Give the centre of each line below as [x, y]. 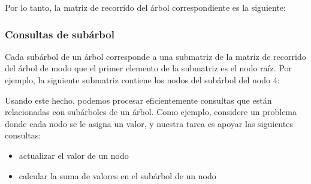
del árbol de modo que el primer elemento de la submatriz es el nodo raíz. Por [148, 68]
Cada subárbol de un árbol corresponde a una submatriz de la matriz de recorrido [155, 56]
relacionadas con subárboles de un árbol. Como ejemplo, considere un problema [151, 112]
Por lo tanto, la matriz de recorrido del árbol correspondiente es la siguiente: [145, 7]
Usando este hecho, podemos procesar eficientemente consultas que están [138, 100]
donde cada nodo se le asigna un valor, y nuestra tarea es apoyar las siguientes [149, 123]
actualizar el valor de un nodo [74, 155]
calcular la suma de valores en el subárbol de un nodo [117, 175]
